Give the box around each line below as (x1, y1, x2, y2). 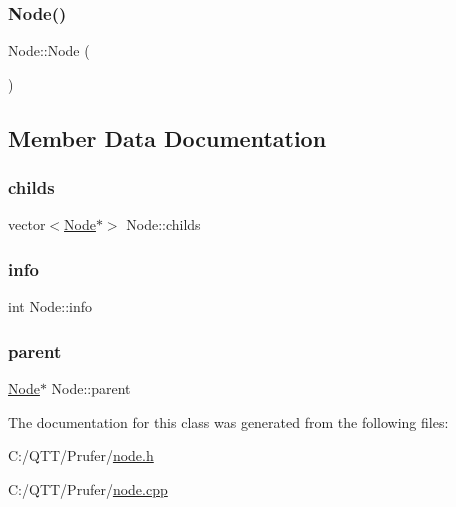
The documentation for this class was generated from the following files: (8, 411, 449, 432)
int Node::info (8, 296, 93, 317)
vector (8, 214, 46, 235)
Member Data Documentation (8, 122, 327, 153)
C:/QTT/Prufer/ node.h (8, 445, 154, 466)
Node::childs (126, 214, 201, 235)
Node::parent (51, 378, 131, 399)
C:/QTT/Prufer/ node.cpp (8, 478, 168, 499)
